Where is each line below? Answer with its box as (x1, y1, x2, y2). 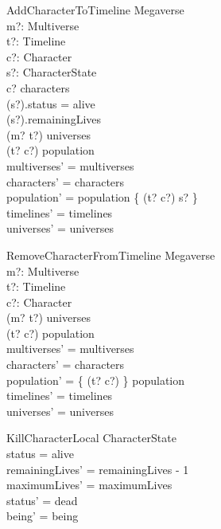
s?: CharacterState (6, 64, 97, 80)
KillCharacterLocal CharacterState (6, 429, 176, 446)
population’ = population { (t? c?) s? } (6, 189, 198, 206)
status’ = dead (6, 492, 78, 508)
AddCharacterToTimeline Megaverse (6, 2, 184, 18)
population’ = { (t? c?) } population (6, 371, 185, 388)
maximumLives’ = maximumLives (6, 476, 173, 493)
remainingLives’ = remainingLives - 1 (6, 460, 189, 477)
